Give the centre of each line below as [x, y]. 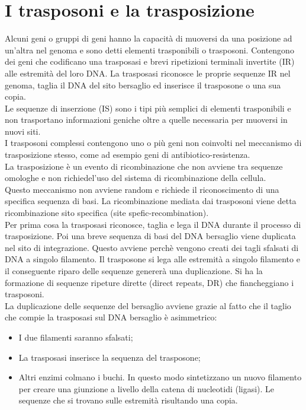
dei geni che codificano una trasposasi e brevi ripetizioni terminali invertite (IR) [150, 61]
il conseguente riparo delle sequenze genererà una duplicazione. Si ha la [134, 271]
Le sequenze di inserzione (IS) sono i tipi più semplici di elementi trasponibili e [148, 108]
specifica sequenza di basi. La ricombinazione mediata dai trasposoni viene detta [151, 201]
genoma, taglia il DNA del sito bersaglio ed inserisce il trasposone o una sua [143, 85]
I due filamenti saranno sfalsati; [76, 337]
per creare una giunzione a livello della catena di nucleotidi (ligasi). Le [146, 388]
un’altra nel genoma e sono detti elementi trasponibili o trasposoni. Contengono [149, 50]
